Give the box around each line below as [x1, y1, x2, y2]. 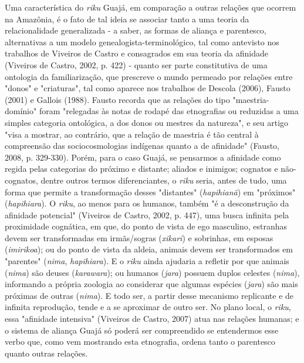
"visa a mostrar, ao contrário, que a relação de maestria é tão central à [5, 128, 259, 140]
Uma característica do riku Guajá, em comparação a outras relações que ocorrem [5, 1, 296, 13]
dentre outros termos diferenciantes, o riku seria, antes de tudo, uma [40, 174, 287, 186]
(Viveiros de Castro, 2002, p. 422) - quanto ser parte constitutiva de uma [5, 58, 268, 71]
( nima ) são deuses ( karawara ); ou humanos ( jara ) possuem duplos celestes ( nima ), [5, 266, 300, 278]
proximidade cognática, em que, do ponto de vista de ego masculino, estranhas [5, 220, 288, 232]
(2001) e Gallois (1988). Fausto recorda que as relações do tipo [5, 93, 230, 105]
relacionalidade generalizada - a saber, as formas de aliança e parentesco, [5, 24, 266, 36]
